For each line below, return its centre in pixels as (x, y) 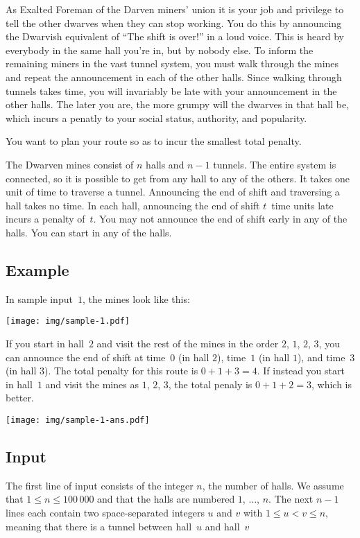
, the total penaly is (210, 384)
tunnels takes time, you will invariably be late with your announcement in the (171, 90)
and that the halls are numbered (166, 499)
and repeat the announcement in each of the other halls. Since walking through (174, 77)
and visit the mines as (92, 384)
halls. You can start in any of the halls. (89, 232)
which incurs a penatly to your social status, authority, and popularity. (156, 118)
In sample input (39, 298)
